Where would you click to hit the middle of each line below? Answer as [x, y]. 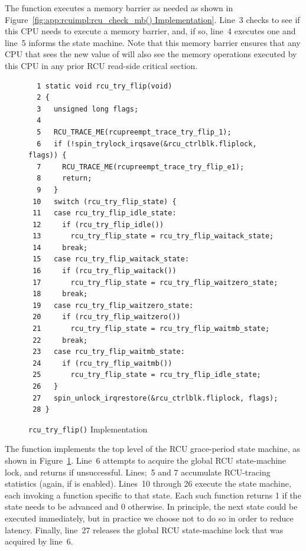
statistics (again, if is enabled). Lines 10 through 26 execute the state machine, [148, 483]
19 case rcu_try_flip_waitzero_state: [113, 305]
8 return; [64, 178]
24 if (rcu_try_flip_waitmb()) [102, 363]
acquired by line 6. [39, 541]
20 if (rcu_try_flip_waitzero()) [107, 317]
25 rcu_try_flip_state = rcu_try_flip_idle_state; [147, 375]
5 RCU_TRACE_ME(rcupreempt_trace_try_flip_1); [134, 132]
